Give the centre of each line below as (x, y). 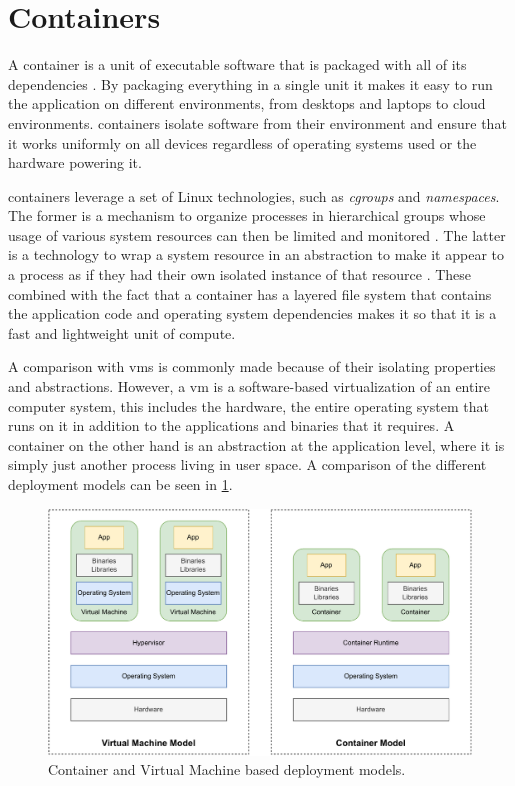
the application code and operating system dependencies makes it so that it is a (252, 313)
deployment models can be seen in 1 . (120, 484)
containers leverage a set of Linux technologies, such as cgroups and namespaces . (254, 195)
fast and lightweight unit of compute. (122, 332)
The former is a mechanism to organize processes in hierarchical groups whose (247, 215)
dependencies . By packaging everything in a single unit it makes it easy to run (250, 83)
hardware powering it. (75, 162)
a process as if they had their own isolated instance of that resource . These (240, 274)
